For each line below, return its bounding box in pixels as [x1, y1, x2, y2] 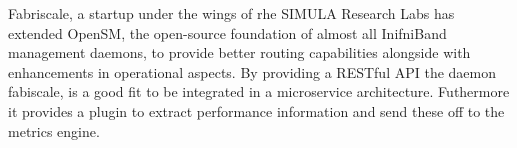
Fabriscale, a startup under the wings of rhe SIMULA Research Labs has [8, 3, 455, 23]
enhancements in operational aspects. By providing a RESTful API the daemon [8, 61, 496, 82]
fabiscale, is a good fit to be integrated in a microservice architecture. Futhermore [8, 81, 510, 102]
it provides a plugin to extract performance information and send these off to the [8, 100, 505, 121]
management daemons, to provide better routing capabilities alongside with [8, 42, 471, 63]
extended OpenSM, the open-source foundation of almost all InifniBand [8, 22, 447, 43]
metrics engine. [8, 120, 100, 141]
